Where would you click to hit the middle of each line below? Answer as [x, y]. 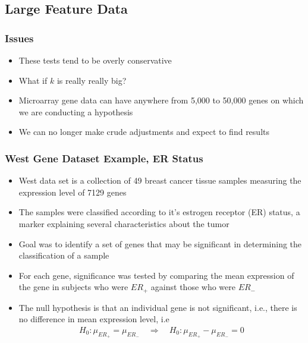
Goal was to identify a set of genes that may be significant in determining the [160, 243]
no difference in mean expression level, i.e [94, 319]
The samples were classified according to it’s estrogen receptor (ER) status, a [159, 212]
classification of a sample [64, 255]
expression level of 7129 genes [73, 192]
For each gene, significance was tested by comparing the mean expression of [156, 275]
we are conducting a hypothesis [76, 111]
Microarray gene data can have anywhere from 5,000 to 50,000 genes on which [161, 100]
